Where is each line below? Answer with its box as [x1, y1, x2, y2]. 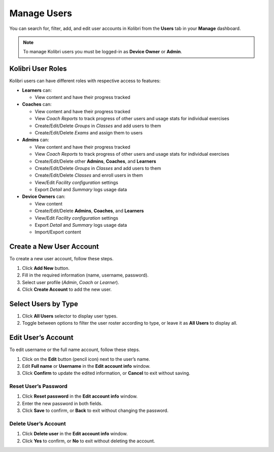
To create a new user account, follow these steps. [9, 256, 114, 262]
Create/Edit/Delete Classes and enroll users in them [35, 172, 143, 179]
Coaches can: [22, 101, 52, 108]
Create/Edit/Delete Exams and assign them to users [35, 129, 143, 135]
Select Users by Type [9, 299, 78, 308]
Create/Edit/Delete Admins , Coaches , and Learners [35, 208, 144, 214]
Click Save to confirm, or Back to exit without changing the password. [22, 407, 168, 413]
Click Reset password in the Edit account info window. [22, 393, 138, 399]
